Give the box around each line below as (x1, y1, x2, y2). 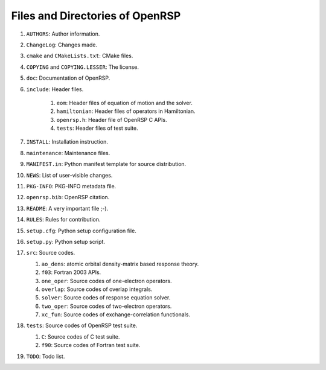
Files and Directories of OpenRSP (11, 9, 181, 22)
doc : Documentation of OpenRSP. (26, 74, 110, 81)
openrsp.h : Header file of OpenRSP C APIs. (56, 116, 167, 123)
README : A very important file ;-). (26, 205, 109, 212)
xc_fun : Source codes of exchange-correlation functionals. (41, 311, 191, 318)
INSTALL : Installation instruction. (26, 138, 108, 145)
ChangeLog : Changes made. (26, 41, 98, 48)
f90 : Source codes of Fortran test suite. (41, 342, 141, 349)
